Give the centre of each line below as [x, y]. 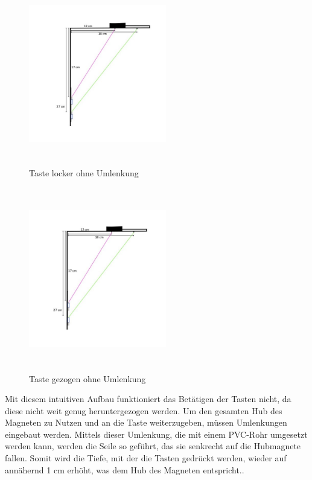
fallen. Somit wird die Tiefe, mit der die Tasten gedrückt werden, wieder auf [146, 458]
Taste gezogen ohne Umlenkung [88, 378]
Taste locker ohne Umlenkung [84, 172]
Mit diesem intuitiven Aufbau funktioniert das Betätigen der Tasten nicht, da [148, 399]
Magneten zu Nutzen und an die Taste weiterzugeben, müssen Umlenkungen [146, 422]
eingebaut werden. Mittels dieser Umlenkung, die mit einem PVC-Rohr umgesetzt [156, 434]
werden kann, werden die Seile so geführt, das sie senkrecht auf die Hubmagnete [153, 446]
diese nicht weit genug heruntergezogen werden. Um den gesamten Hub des [144, 410]
